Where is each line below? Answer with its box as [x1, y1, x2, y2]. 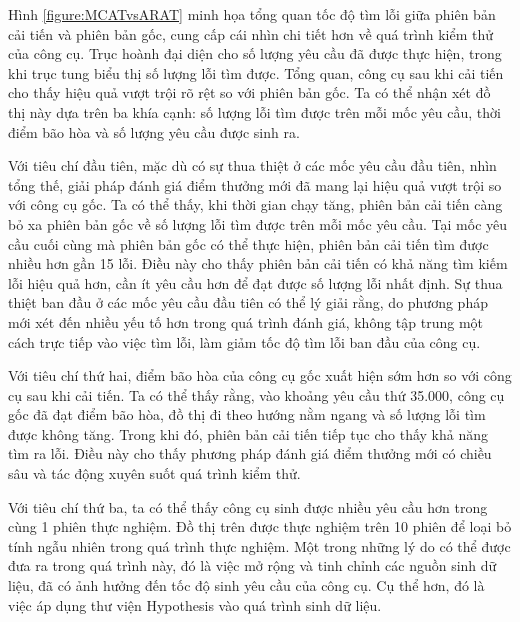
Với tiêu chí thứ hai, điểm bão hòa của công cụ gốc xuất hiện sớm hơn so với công [8, 365, 512, 386]
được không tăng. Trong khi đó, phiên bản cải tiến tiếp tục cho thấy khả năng [8, 423, 488, 444]
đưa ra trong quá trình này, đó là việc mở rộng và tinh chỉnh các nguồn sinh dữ [8, 555, 497, 576]
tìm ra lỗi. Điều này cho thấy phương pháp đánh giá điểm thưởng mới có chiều [8, 443, 492, 464]
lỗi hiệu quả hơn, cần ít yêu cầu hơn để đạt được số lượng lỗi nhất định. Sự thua [8, 272, 503, 293]
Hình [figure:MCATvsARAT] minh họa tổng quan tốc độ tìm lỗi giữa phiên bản [8, 4, 496, 24]
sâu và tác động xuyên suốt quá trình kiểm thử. [8, 463, 301, 484]
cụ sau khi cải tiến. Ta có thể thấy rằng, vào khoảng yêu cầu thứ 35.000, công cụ [8, 384, 505, 405]
